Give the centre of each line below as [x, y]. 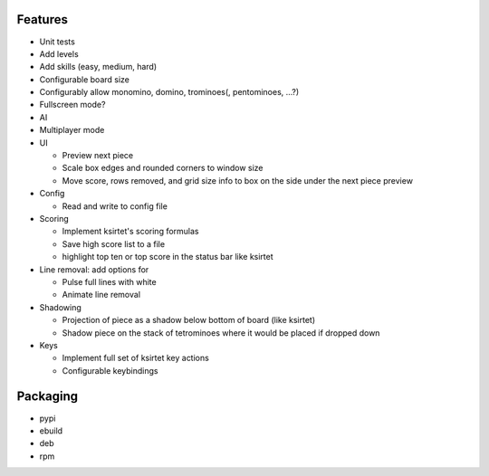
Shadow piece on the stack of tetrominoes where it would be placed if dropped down [221, 333]
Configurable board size [85, 79]
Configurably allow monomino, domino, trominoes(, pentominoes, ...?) [169, 92]
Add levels [59, 53]
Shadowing [60, 307]
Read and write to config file [115, 206]
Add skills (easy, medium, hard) [98, 67]
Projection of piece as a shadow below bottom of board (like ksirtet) [189, 320]
